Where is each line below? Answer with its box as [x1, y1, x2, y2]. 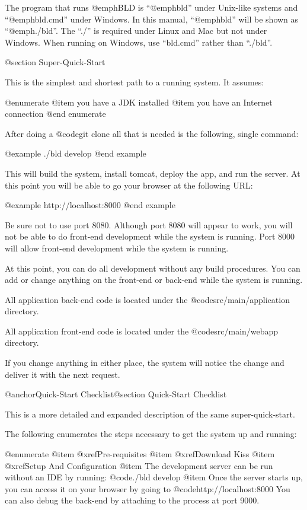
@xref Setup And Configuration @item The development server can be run [5, 459, 273, 471]
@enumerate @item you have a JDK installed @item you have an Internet [5, 95, 273, 108]
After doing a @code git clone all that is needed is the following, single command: [5, 127, 299, 139]
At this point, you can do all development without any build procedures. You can [5, 262, 300, 274]
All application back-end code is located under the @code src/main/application [5, 293, 290, 305]
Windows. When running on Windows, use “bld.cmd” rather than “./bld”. [5, 36, 273, 48]
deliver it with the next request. [5, 368, 120, 380]
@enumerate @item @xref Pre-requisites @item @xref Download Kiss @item [5, 448, 275, 460]
